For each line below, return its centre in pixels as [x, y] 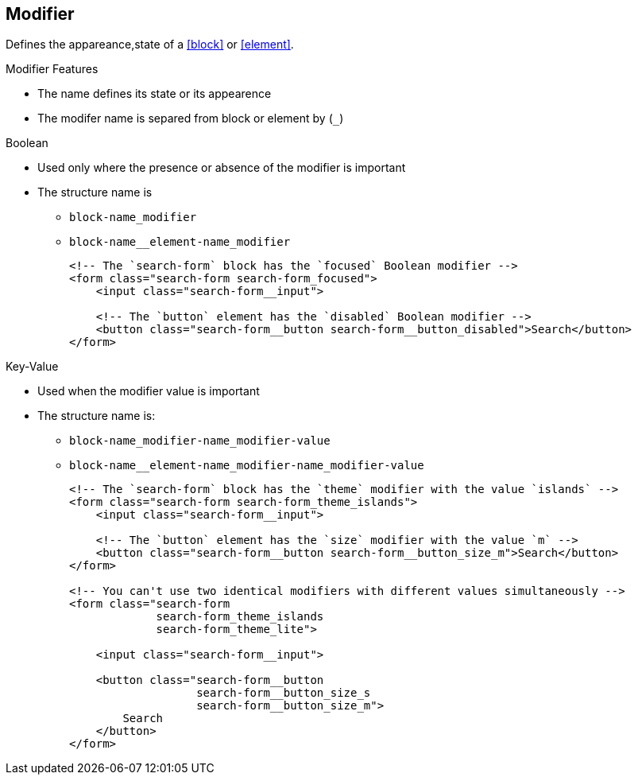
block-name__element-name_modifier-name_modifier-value [247, 466]
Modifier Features [52, 69]
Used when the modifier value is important [149, 391]
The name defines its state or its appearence [155, 94]
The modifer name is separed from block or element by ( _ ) [191, 119]
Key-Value [32, 367]
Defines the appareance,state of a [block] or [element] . [150, 45]
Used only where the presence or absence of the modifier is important [222, 168]
